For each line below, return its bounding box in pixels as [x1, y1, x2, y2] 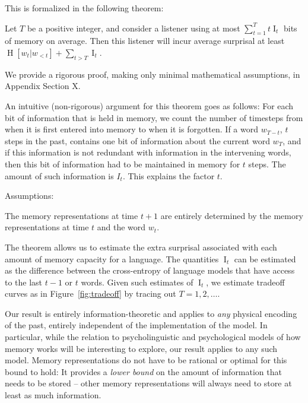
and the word [97, 221, 146, 233]
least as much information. [5, 389, 101, 401]
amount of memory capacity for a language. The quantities [5, 252, 219, 265]
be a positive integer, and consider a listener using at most [27, 21, 240, 34]
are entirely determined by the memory [160, 209, 303, 221]
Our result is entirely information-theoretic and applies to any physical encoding [5, 307, 297, 319]
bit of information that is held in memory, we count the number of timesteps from [5, 111, 303, 123]
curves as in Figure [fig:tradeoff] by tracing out [5, 287, 176, 300]
